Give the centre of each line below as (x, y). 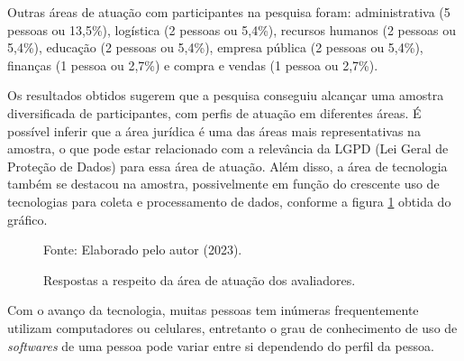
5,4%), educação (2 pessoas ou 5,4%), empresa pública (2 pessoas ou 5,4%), (215, 47)
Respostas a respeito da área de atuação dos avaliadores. (200, 279)
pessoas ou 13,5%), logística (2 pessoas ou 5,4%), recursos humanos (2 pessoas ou (232, 29)
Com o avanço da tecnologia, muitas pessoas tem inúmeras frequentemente (213, 310)
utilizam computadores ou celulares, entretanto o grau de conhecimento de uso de (232, 327)
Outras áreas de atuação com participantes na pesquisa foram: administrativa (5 (229, 12)
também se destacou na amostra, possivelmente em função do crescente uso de (223, 184)
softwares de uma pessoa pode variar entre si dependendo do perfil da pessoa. (221, 345)
